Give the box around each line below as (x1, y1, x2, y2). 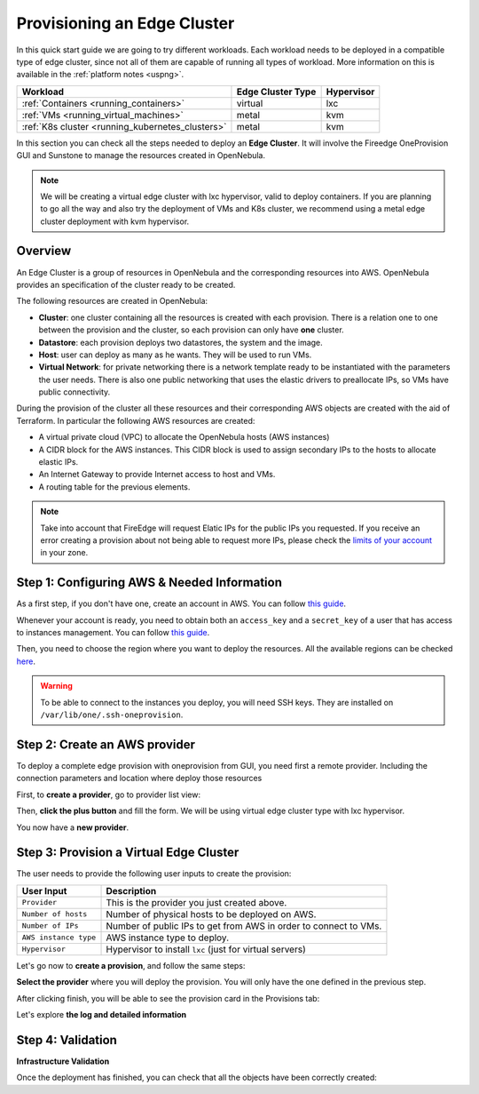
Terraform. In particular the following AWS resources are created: (16, 415, 255, 426)
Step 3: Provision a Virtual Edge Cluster (16, 845, 239, 860)
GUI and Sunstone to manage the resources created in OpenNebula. (16, 150, 266, 161)
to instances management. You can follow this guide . (16, 627, 210, 638)
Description (106, 884, 157, 897)
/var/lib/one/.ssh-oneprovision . (40, 709, 184, 720)
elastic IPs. (38, 457, 79, 467)
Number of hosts (21, 909, 88, 919)
